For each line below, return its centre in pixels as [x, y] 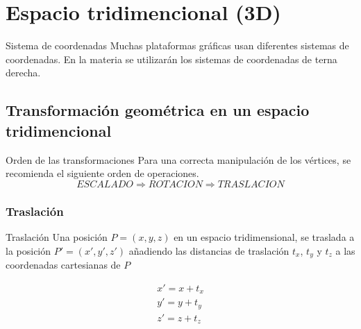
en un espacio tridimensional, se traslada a [264, 236]
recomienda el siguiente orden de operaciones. [102, 173]
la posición [28, 250]
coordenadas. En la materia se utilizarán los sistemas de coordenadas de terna [171, 59]
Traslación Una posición [57, 236]
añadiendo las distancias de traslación [209, 250]
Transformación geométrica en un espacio [158, 110]
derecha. [23, 73]
